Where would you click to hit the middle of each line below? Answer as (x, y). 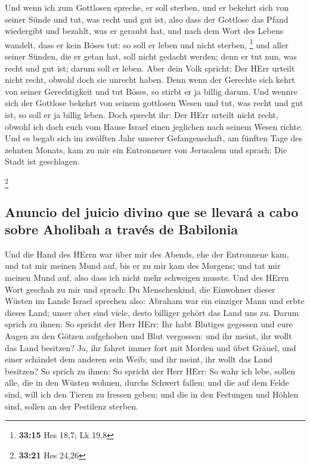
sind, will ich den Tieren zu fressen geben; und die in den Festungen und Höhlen (152, 394)
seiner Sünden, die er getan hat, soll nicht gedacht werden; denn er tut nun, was (151, 56)
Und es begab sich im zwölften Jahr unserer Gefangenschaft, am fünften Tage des (154, 138)
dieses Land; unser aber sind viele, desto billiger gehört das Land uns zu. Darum (152, 312)
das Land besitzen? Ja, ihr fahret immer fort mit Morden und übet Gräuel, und (151, 347)
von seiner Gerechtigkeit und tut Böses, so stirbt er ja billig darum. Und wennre (151, 91)
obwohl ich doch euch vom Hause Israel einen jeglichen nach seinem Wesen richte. (154, 126)
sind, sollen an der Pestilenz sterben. (72, 406)
